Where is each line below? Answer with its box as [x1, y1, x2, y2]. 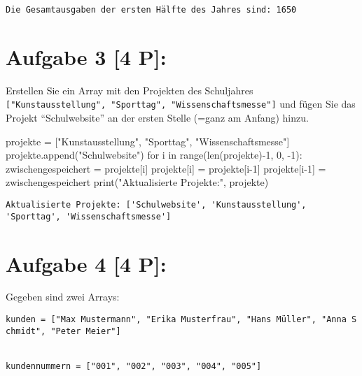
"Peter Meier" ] [50, 326, 121, 336]
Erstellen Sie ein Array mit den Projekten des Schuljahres [6, 82, 253, 97]
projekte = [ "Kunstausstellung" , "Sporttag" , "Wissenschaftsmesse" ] [6, 133, 290, 148]
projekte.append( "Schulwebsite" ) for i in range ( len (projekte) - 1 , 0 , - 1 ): [6, 147, 302, 162]
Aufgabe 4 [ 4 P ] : [6, 249, 167, 277]
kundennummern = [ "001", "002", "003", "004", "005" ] [6, 361, 262, 371]
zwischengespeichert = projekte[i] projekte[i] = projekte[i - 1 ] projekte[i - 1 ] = [6, 161, 326, 175]
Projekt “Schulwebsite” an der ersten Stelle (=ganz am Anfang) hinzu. [6, 110, 309, 125]
